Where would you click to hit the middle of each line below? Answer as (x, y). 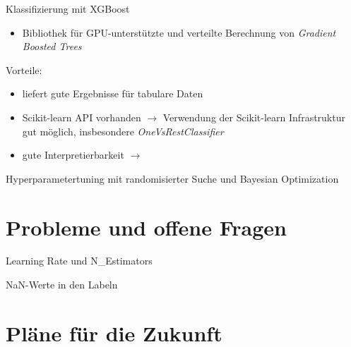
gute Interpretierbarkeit (73, 155)
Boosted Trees (52, 46)
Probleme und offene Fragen (146, 227)
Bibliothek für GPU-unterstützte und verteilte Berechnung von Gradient (179, 32)
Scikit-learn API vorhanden (82, 117)
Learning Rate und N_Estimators (79, 261)
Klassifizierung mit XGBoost (68, 8)
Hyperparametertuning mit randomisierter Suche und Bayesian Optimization (172, 178)
